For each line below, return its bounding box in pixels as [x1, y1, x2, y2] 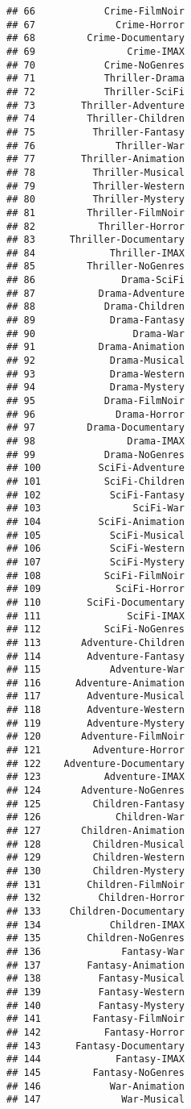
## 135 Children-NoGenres [6, 932, 185, 944]
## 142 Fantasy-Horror [6, 1026, 185, 1038]
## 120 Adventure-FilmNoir [6, 731, 185, 743]
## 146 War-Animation [6, 1080, 185, 1092]
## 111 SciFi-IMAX [6, 610, 185, 622]
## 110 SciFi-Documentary [6, 596, 185, 608]
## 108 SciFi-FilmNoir [6, 569, 185, 582]
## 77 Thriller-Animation [6, 153, 185, 165]
